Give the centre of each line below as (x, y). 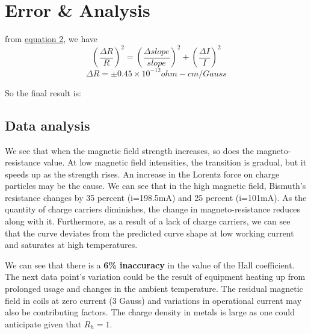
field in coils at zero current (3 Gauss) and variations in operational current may (153, 300)
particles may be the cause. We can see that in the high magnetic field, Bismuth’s (155, 186)
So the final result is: (43, 92)
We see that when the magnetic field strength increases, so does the (129, 150)
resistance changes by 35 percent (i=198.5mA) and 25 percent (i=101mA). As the (156, 197)
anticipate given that (43, 323)
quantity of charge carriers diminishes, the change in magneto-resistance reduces (153, 209)
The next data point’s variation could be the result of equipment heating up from (155, 277)
